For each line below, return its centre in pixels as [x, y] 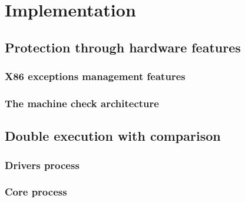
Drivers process [42, 165]
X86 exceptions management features [95, 76]
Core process [36, 192]
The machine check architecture [82, 103]
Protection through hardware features [123, 47]
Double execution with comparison [113, 136]
